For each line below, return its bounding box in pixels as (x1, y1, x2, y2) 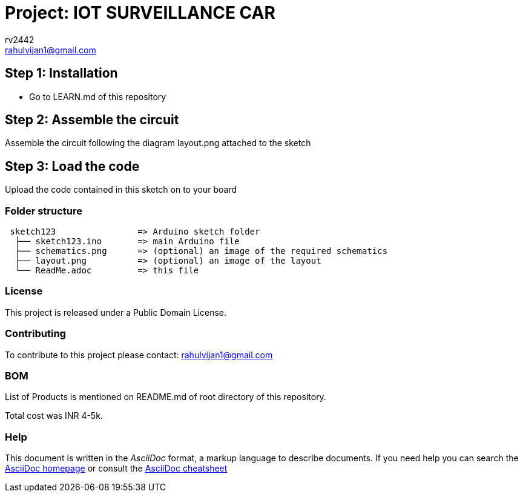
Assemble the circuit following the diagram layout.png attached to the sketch (5, 138, 311, 148)
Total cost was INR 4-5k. (5, 410, 103, 421)
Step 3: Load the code (5, 158, 140, 174)
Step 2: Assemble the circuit (5, 112, 179, 128)
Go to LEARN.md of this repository (29, 91, 166, 102)
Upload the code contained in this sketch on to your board (5, 184, 237, 195)
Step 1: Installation (5, 65, 118, 81)
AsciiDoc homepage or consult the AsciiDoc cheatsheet (5, 463, 228, 474)
